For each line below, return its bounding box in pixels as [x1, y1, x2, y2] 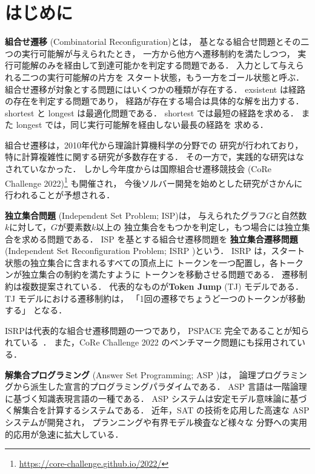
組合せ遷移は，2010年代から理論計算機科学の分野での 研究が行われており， [5, 138, 303, 151]
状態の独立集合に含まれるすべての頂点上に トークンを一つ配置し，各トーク [5, 256, 304, 269]
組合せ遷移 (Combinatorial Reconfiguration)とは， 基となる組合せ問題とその [5, 35, 301, 48]
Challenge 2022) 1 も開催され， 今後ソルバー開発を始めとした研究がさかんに [5, 175, 303, 189]
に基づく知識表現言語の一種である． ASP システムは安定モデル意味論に [5, 392, 290, 404]
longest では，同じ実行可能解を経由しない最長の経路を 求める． [16, 118, 268, 131]
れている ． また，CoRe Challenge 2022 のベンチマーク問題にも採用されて [5, 336, 297, 349]
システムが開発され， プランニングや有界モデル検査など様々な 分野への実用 [5, 416, 307, 428]
